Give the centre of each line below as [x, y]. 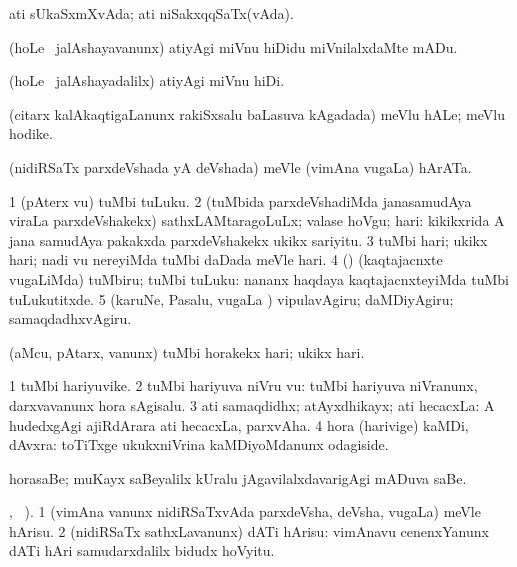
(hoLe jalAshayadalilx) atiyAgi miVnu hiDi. [147, 80]
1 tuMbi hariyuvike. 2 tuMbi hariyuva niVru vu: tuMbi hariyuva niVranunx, [243, 385]
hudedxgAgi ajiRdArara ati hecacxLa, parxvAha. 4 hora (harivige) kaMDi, [239, 424]
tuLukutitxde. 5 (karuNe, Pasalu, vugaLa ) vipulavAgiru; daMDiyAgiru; [231, 298]
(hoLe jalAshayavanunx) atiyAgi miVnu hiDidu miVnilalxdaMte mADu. [233, 46]
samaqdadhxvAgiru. [70, 318]
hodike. [31, 133]
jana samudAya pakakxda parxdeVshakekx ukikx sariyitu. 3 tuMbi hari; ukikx [248, 239]
